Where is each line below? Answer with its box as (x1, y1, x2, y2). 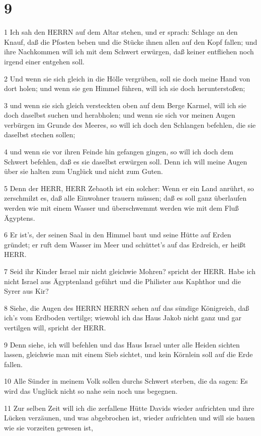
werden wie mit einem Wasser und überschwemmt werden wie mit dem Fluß (4, 203, 239, 213)
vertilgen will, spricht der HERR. (4, 322, 106, 332)
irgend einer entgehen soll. (4, 56, 84, 66)
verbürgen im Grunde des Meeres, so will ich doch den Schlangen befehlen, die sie (4, 119, 256, 130)
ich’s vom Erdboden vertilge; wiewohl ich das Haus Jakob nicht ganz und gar (4, 312, 242, 323)
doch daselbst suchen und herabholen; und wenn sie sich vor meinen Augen (4, 110, 235, 120)
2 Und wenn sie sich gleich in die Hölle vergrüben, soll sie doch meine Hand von (4, 73, 250, 83)
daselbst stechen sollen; (4, 129, 75, 140)
